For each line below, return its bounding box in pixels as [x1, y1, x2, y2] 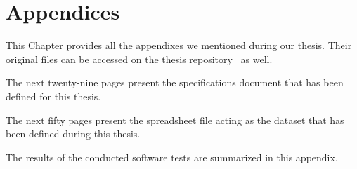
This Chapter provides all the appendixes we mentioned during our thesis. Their [6, 38, 352, 53]
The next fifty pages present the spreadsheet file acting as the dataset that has [6, 112, 344, 127]
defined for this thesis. [6, 88, 101, 103]
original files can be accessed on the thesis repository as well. [6, 51, 273, 66]
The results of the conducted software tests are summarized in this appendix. [6, 149, 338, 164]
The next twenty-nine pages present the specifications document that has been [6, 75, 344, 90]
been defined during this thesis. [6, 126, 141, 141]
